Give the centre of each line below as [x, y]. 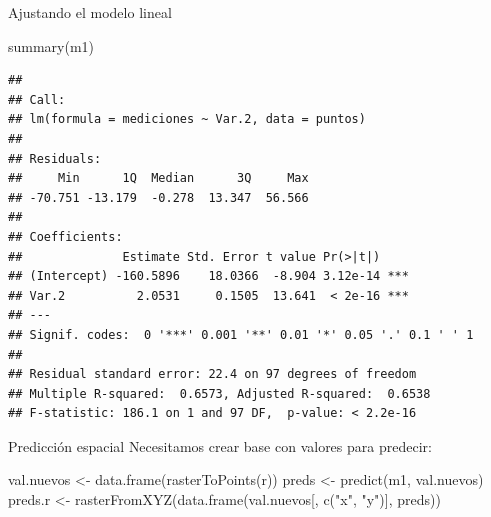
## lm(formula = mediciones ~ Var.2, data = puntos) [187, 119]
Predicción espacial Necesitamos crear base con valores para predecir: [220, 445]
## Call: [37, 99]
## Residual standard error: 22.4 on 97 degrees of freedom [212, 374]
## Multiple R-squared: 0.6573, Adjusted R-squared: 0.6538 [219, 393]
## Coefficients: [65, 236]
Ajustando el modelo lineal [90, 12]
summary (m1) [51, 45]
